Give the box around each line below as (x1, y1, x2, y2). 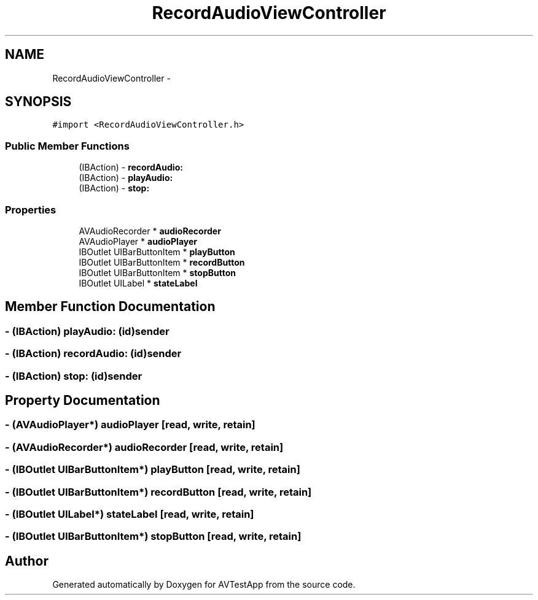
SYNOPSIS (5, 94, 72, 110)
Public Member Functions (5, 139, 130, 152)
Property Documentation (5, 392, 160, 408)
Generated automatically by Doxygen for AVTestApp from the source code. (52, 579, 356, 590)
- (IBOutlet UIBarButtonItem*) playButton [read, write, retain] (5, 463, 300, 476)
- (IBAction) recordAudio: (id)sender (5, 347, 182, 360)
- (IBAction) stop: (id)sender (5, 369, 142, 382)
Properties (5, 203, 57, 216)
